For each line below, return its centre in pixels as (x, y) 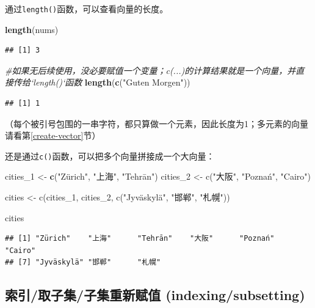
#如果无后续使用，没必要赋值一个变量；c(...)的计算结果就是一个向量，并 (150, 70)
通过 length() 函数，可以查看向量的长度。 (87, 9)
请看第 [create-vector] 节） (53, 135)
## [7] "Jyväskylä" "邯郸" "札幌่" (83, 262)
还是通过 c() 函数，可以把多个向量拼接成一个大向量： (110, 156)
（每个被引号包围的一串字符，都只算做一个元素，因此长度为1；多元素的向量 (157, 123)
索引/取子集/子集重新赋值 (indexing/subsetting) (155, 295)
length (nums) (32, 29)
